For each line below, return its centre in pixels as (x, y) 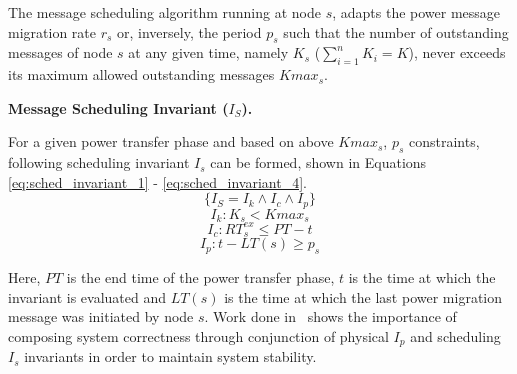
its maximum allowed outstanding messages (141, 74)
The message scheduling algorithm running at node (164, 12)
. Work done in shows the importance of (330, 316)
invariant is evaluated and (87, 296)
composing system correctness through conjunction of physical (198, 335)
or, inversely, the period (189, 31)
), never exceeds (457, 52)
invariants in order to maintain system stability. (170, 356)
